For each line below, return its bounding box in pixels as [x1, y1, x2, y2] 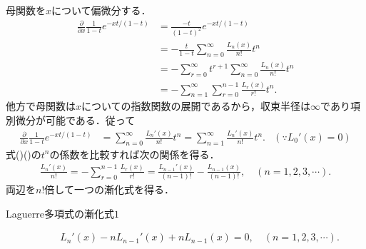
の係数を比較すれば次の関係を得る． [49, 146, 220, 161]
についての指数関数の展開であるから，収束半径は [81, 98, 311, 113]
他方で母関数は [6, 98, 76, 113]
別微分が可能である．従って [6, 113, 136, 128]
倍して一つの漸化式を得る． [44, 182, 174, 197]
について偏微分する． [51, 3, 151, 17]
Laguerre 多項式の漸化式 [6, 205, 114, 220]
